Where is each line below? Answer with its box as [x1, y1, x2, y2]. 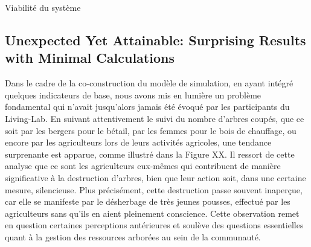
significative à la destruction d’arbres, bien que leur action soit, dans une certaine [5, 171, 306, 184]
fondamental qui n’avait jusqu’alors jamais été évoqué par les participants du [5, 100, 290, 113]
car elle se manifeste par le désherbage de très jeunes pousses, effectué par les [5, 195, 290, 208]
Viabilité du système [5, 1, 81, 13]
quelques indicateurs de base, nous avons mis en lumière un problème [5, 88, 261, 101]
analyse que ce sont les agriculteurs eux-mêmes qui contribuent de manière [5, 159, 281, 172]
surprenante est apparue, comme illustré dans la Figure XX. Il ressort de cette [5, 147, 295, 160]
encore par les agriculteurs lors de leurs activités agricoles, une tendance [5, 136, 272, 149]
